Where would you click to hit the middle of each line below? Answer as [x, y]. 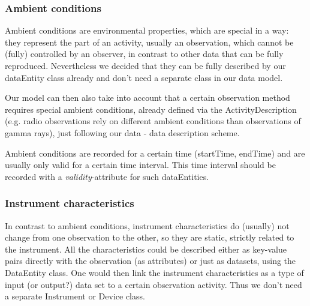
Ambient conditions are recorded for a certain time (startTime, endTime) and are [155, 153]
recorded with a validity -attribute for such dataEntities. [107, 176]
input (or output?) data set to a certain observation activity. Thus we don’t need [154, 284]
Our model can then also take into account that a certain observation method [148, 97]
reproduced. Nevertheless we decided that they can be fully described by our [145, 65]
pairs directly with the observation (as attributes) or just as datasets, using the [151, 261]
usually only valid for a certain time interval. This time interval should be [140, 165]
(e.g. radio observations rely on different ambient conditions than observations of [153, 121]
